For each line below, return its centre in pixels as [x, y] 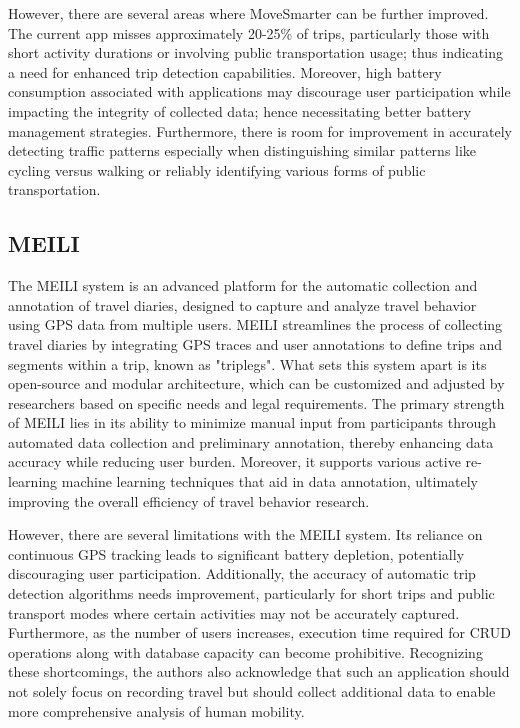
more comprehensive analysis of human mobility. [156, 710]
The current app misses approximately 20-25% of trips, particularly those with [249, 32]
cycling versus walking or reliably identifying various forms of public [217, 169]
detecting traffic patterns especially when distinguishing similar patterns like [242, 150]
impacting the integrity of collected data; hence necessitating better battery [240, 110]
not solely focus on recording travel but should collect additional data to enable [252, 691]
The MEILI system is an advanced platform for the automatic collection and [243, 285]
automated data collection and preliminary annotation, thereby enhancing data [251, 441]
